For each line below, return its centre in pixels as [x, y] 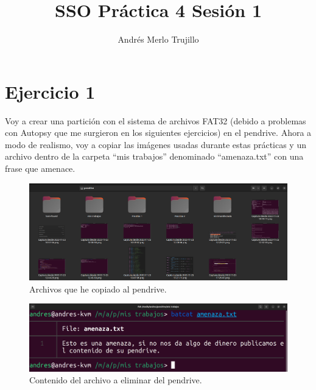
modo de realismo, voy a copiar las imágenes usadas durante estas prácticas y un [156, 144]
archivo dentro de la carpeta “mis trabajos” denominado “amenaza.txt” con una [154, 156]
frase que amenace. [40, 168]
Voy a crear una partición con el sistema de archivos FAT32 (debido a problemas [156, 120]
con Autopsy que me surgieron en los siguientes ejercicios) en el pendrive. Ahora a [158, 133]
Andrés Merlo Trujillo [158, 39]
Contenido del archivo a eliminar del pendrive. [116, 380]
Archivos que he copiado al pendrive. [98, 289]
